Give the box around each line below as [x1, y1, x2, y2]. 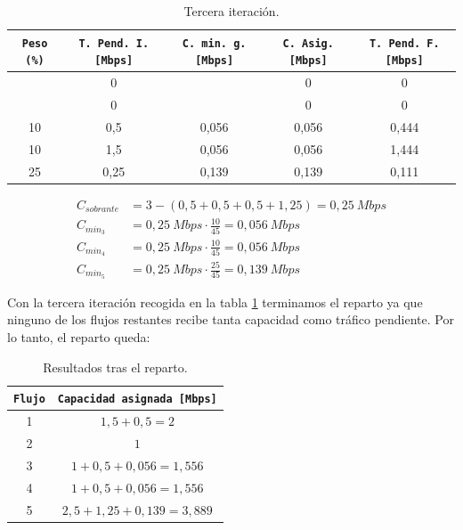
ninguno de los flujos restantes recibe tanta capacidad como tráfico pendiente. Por [7, 310, 454, 329]
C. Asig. [282, 37, 334, 50]
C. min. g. [182, 37, 247, 50]
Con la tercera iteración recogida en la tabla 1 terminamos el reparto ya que [7, 292, 423, 311]
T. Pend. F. [369, 37, 440, 50]
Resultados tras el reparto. [43, 357, 188, 376]
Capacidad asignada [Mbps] [57, 393, 217, 406]
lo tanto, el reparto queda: [7, 328, 150, 347]
